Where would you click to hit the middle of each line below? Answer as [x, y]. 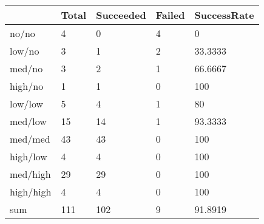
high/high [31, 192]
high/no [27, 86]
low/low [27, 104]
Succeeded [121, 15]
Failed [170, 15]
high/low [29, 156]
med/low [28, 121]
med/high [30, 174]
